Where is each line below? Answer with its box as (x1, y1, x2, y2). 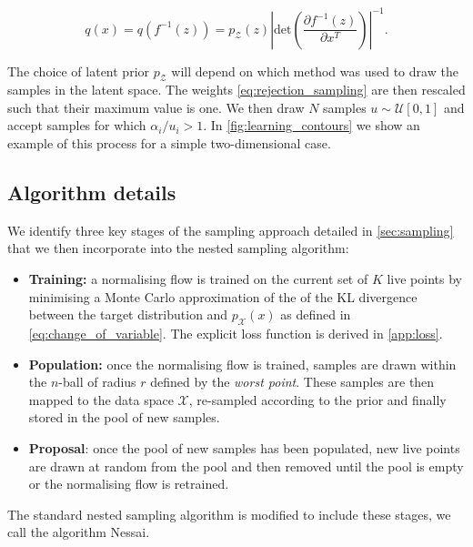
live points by (387, 269, 462, 289)
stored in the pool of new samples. (28, 408, 220, 427)
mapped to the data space (28, 390, 174, 409)
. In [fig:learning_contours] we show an (203, 116, 420, 135)
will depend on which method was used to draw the (171, 61, 458, 80)
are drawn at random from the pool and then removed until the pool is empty (28, 456, 464, 475)
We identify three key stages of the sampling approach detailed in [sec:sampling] (7, 220, 454, 239)
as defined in (280, 305, 351, 324)
